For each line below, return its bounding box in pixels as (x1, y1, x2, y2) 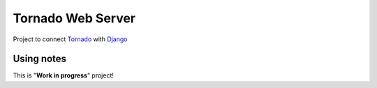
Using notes (13, 53, 66, 65)
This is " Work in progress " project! (13, 71, 114, 80)
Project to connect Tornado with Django (13, 35, 128, 43)
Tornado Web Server (13, 10, 136, 26)
